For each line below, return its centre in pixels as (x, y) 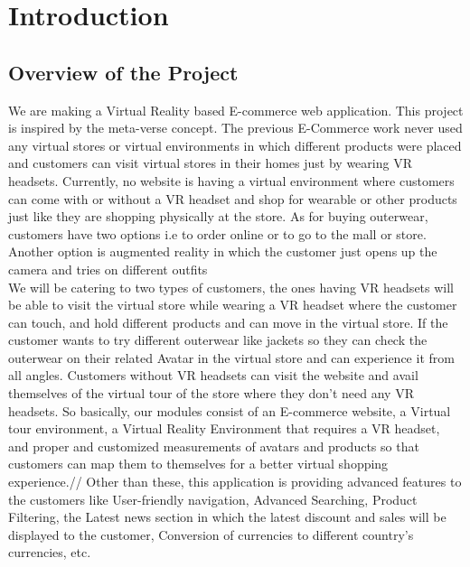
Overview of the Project (123, 72)
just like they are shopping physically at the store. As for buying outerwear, (218, 216)
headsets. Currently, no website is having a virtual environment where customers (231, 180)
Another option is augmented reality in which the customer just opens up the (223, 251)
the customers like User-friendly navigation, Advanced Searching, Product (213, 499)
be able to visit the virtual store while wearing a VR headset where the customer (233, 305)
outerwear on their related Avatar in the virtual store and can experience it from (231, 357)
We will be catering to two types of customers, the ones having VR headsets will (231, 287)
